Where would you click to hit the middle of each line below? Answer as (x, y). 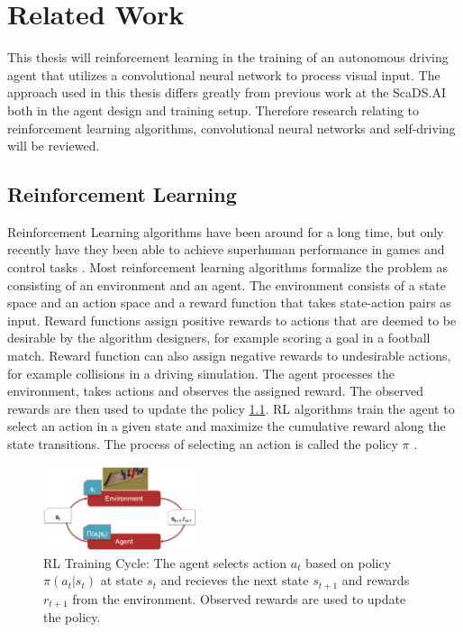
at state (122, 580)
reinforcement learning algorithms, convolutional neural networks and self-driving (231, 128)
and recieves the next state (235, 580)
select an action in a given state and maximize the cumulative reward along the (227, 426)
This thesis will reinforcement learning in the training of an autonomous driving (228, 57)
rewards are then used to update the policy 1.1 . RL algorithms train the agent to (231, 408)
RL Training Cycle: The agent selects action (165, 562)
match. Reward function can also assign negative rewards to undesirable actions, (229, 356)
